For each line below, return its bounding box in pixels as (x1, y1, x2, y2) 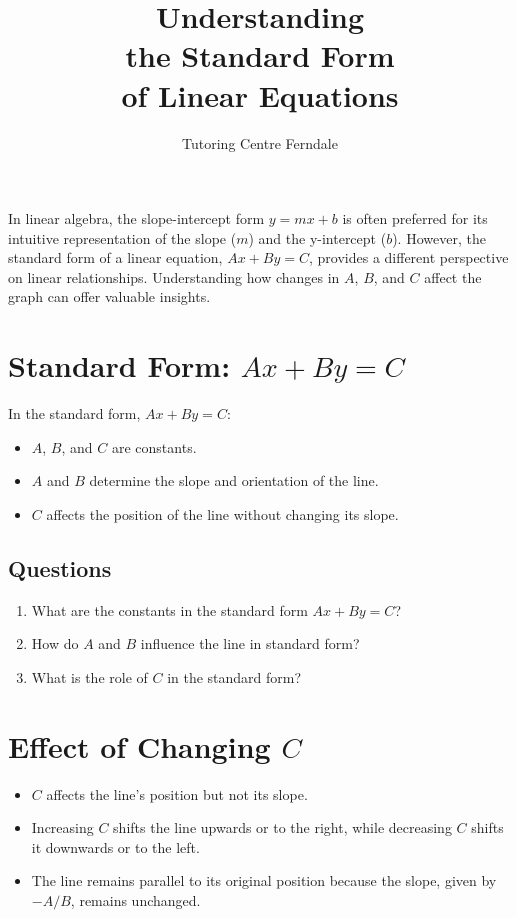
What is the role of (31, 666, 148, 687)
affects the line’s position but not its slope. (46, 783, 308, 804)
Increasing (31, 817, 94, 838)
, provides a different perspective (309, 247, 509, 268)
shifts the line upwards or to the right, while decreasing (113, 817, 452, 838)
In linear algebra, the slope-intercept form (8, 208, 265, 229)
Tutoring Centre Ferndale (182, 132, 338, 153)
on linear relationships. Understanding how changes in (8, 266, 340, 287)
